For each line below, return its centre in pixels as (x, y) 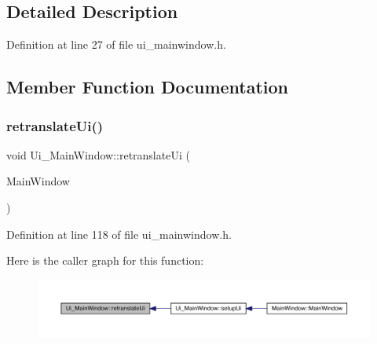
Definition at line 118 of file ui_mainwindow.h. (119, 234)
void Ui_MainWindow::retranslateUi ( (98, 154)
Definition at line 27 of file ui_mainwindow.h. (116, 44)
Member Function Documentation (148, 87)
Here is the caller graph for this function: (105, 260)
